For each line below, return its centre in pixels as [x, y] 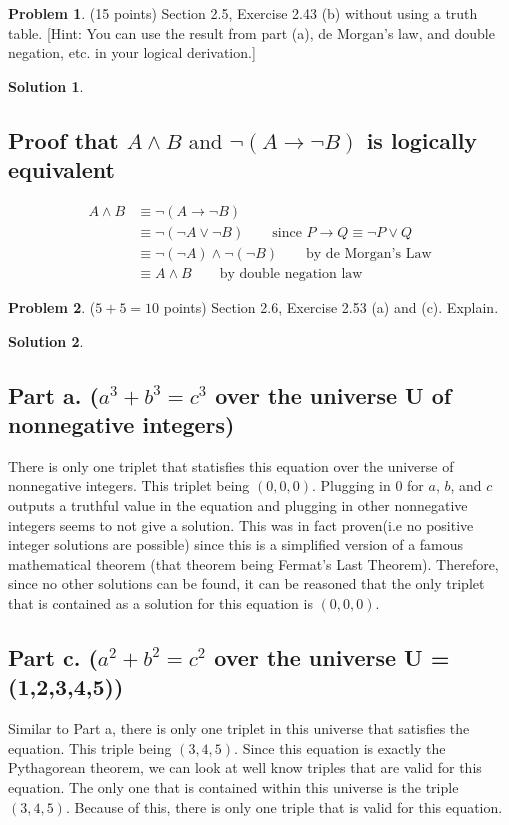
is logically [422, 139]
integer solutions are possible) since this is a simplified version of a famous [236, 544]
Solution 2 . [46, 340]
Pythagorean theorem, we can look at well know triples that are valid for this [245, 767]
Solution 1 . [46, 85]
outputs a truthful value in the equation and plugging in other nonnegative [238, 505]
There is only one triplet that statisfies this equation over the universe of [231, 465]
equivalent [61, 169]
